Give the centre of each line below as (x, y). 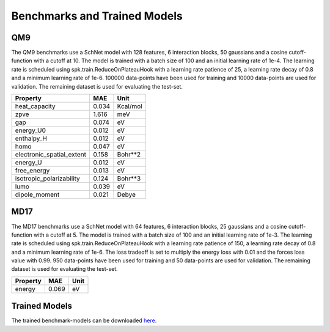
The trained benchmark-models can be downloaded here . (84, 320)
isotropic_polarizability (47, 179)
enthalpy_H (31, 139)
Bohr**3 (129, 179)
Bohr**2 (129, 155)
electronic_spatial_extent (51, 155)
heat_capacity (35, 106)
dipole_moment (37, 194)
